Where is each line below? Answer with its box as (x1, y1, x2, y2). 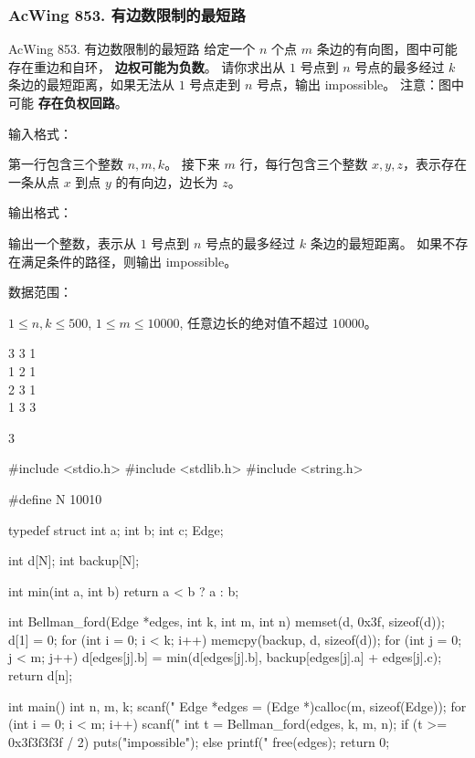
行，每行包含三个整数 (239, 154, 368, 174)
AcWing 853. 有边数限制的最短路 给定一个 (8, 39, 256, 58)
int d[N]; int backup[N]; (8, 551, 140, 570)
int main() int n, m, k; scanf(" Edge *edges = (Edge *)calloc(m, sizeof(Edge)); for (8, 696, 467, 715)
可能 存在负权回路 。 (8, 93, 128, 111)
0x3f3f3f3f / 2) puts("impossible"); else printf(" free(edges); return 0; (8, 732, 390, 751)
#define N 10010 (8, 489, 102, 508)
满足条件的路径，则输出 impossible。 (20, 251, 237, 270)
